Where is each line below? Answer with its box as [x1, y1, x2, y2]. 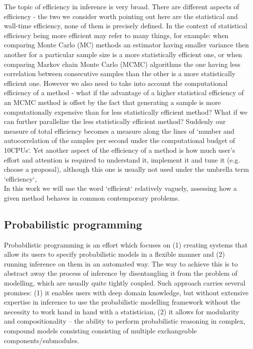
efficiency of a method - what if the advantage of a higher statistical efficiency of [4, 87, 244, 98]
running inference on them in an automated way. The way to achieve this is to [4, 258, 238, 268]
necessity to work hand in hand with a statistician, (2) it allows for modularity [4, 306, 239, 316]
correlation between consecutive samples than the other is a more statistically [4, 68, 236, 79]
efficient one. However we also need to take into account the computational [4, 78, 228, 88]
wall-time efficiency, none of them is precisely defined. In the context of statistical [4, 21, 248, 31]
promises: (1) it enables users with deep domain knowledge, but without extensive [4, 287, 249, 297]
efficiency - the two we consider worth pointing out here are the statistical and [4, 11, 238, 21]
